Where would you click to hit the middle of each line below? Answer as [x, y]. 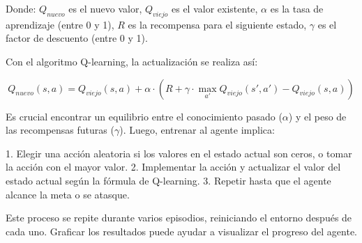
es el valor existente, [215, 8]
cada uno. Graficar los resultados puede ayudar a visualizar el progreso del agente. [181, 231]
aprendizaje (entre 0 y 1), [60, 24]
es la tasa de [297, 8]
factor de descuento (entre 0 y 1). [77, 38]
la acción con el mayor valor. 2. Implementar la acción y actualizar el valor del [173, 167]
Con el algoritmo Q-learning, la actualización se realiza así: [132, 61]
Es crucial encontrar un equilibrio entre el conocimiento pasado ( [144, 116]
